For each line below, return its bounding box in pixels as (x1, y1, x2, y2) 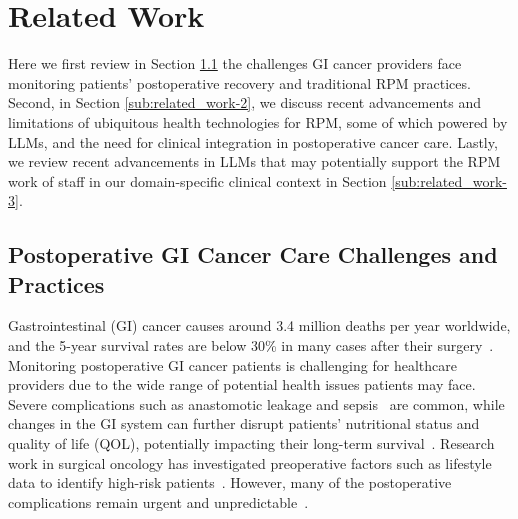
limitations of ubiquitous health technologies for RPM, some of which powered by (8, 111, 508, 132)
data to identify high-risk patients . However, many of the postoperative (8, 472, 452, 493)
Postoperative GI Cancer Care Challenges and (8, 239, 498, 270)
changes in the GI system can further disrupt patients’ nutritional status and (8, 413, 480, 434)
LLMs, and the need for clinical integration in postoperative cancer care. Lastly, (8, 131, 498, 152)
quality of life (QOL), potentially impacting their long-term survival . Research (8, 433, 495, 454)
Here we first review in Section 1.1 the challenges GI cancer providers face (8, 53, 462, 74)
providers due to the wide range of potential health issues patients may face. (8, 374, 476, 395)
